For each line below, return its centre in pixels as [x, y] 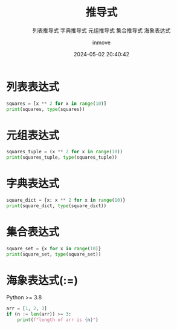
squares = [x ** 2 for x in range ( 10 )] [56, 104]
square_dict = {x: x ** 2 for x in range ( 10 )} [66, 201]
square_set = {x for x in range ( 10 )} [54, 248]
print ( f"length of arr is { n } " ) [58, 320]
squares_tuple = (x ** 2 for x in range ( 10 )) [64, 152]
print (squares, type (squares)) [46, 109]
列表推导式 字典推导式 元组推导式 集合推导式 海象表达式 [101, 30]
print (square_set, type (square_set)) [54, 254]
